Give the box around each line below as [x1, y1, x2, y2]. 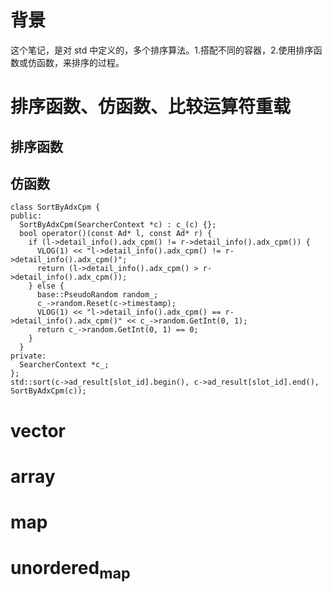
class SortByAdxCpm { [10, 202, 101, 213]
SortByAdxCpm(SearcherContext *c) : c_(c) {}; [19, 220, 217, 230]
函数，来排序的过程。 [36, 56, 125, 68]
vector [10, 419, 66, 442]
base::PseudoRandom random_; [36, 290, 159, 300]
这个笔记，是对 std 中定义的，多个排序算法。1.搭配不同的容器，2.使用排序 [10, 44, 314, 56]
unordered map [10, 557, 131, 583]
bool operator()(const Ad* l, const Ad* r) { [19, 229, 213, 239]
